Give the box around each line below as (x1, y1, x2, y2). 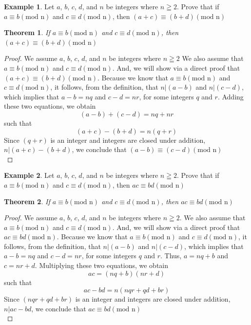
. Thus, (160, 250, 182, 261)
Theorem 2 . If (4, 196, 50, 206)
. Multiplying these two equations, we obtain (35, 260, 169, 270)
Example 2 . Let (4, 170, 55, 180)
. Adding (217, 91, 244, 101)
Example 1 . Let (4, 1, 55, 11)
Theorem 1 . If (4, 27, 50, 38)
